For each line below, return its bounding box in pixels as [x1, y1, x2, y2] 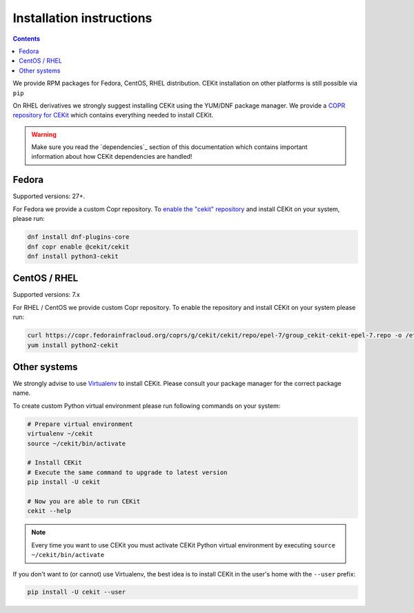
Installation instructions [12, 10, 152, 26]
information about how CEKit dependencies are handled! [31, 153, 193, 161]
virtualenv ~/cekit [27, 430, 93, 438]
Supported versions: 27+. [12, 192, 86, 200]
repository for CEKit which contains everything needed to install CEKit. [12, 111, 214, 119]
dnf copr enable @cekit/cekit [27, 242, 130, 251]
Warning [31, 130, 57, 138]
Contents [12, 35, 41, 43]
